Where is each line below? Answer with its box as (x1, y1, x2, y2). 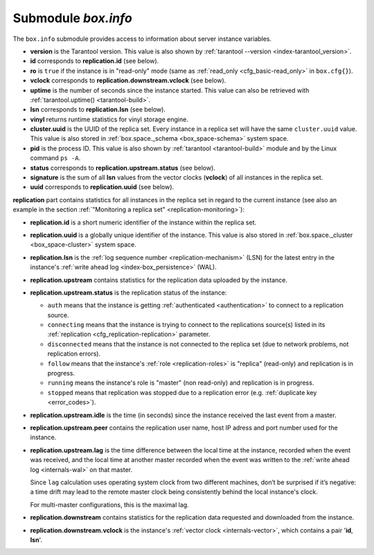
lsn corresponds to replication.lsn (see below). (30, 105, 166, 114)
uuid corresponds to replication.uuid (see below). (30, 183, 175, 191)
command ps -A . (30, 154, 81, 162)
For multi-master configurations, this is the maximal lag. (30, 500, 190, 509)
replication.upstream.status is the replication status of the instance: (30, 288, 227, 297)
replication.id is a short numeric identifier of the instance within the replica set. (30, 218, 257, 227)
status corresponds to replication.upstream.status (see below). (30, 164, 216, 172)
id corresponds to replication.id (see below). (30, 57, 159, 65)
